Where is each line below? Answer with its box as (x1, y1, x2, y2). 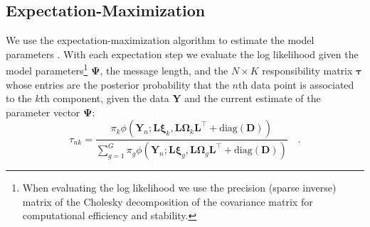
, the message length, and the (100, 63, 228, 78)
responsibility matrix (262, 63, 353, 78)
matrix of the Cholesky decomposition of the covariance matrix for (22, 194, 313, 209)
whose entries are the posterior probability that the (6, 77, 229, 92)
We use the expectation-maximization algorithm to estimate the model (6, 33, 314, 48)
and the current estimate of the (184, 91, 321, 106)
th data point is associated (238, 77, 354, 92)
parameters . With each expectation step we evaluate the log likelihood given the (6, 46, 359, 61)
